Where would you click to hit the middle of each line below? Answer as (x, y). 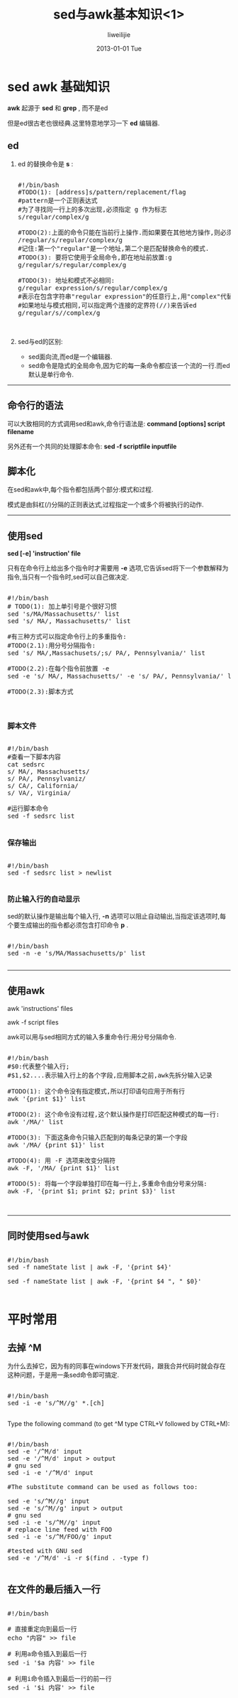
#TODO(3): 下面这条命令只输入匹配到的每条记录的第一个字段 (97, 1137)
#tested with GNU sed (45, 1551)
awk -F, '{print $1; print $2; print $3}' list (91, 1191)
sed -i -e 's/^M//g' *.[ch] (56, 1403)
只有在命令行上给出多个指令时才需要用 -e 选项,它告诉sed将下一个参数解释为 (118, 568)
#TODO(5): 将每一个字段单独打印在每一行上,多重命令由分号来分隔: (107, 1183)
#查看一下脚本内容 (34, 757)
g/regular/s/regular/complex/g (72, 265)
